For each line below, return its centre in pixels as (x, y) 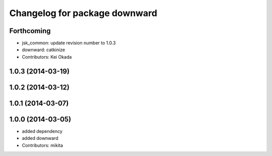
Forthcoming (30, 31)
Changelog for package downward (83, 13)
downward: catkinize (44, 50)
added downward (40, 138)
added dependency (42, 131)
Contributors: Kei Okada (47, 57)
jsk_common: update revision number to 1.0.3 (69, 43)
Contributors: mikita (42, 145)
